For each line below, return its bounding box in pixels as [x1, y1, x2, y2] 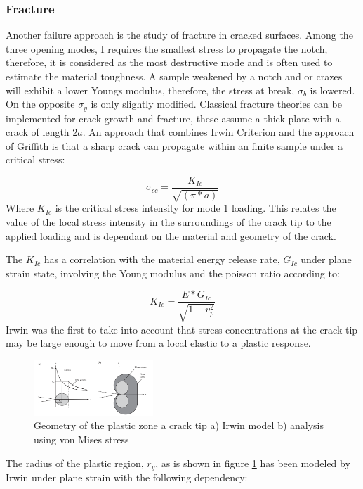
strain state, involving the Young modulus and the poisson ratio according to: [6, 265, 340, 280]
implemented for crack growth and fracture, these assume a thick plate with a [6, 110, 341, 125]
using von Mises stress [34, 431, 129, 446]
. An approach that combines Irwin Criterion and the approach [82, 125, 355, 139]
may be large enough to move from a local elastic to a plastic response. [6, 336, 311, 350]
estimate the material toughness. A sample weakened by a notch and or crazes [6, 69, 343, 83]
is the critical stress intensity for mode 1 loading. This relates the [55, 201, 336, 215]
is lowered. [310, 82, 355, 97]
